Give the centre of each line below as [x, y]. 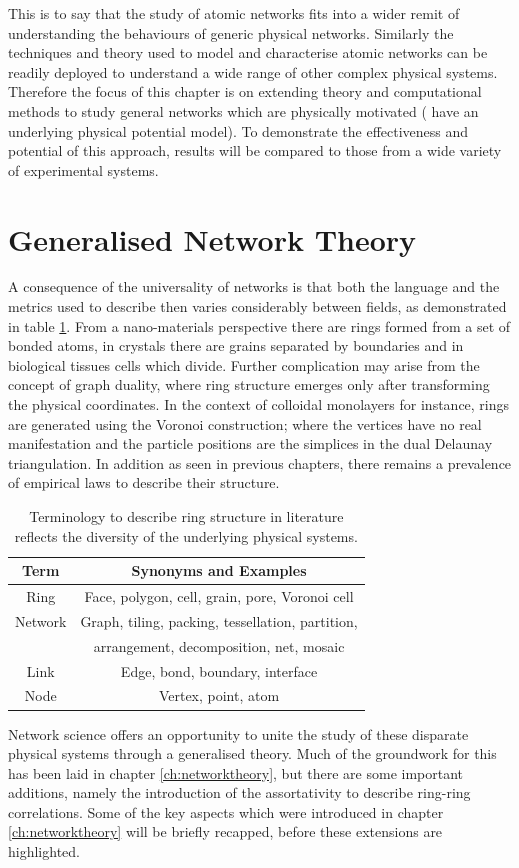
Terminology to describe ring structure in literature [186, 516]
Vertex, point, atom [219, 695]
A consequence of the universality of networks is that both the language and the [254, 286]
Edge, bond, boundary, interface [219, 670]
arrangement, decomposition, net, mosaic [219, 645]
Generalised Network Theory [212, 238]
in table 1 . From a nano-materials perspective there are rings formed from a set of [259, 325]
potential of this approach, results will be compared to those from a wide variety [255, 150]
